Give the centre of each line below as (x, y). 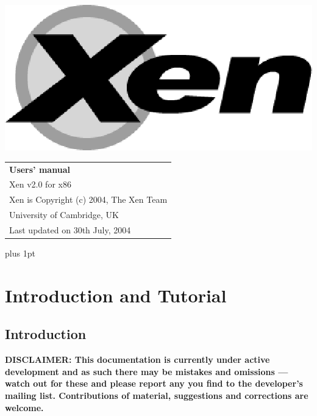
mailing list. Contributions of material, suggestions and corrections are (157, 395)
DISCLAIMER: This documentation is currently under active (137, 359)
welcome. (24, 407)
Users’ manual (40, 169)
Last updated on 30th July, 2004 (70, 229)
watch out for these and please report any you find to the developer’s (154, 383)
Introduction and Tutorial (116, 295)
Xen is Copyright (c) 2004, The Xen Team (88, 199)
